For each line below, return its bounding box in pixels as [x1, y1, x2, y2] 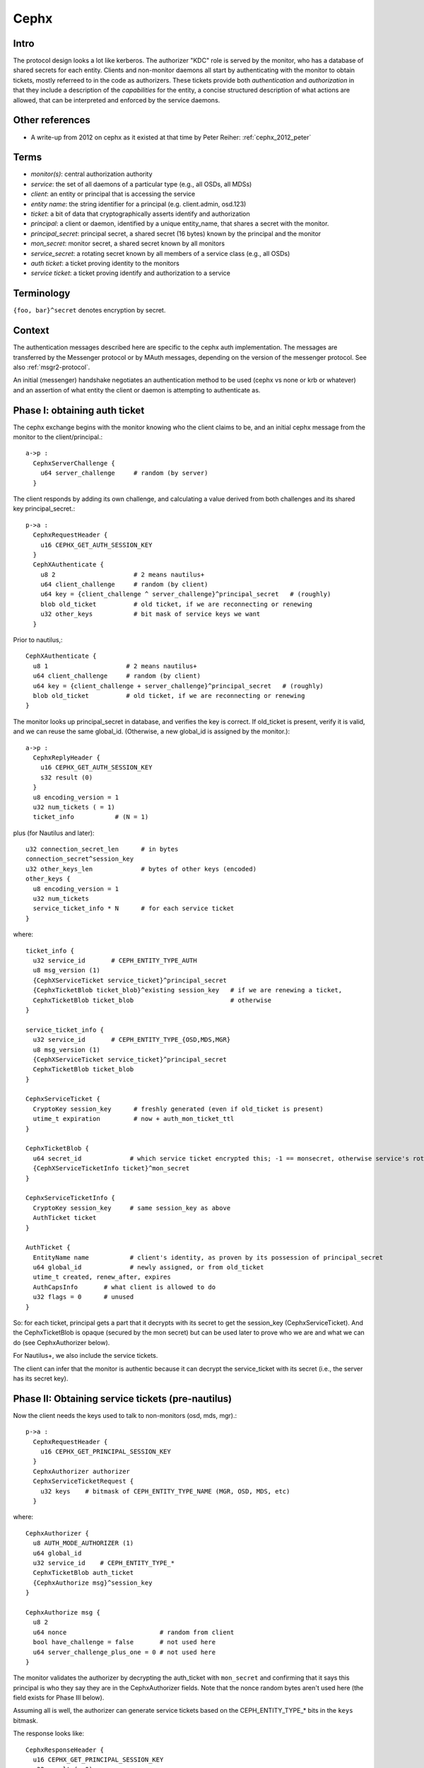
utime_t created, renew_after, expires [33, 1273, 171, 1281]
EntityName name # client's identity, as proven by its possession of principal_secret [33, 1253, 384, 1262]
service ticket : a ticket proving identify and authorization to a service [30, 269, 231, 277]
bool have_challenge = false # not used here [33, 1638, 216, 1646]
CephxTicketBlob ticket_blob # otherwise [33, 996, 272, 1004]
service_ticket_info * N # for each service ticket [33, 905, 235, 912]
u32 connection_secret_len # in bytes [25, 845, 179, 854]
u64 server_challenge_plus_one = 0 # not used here [33, 1648, 216, 1656]
